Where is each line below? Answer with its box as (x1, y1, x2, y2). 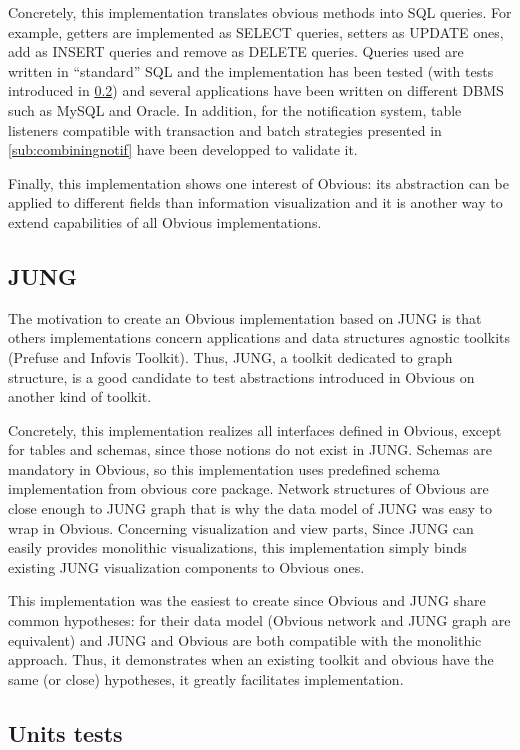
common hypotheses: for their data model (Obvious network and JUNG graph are (8, 610, 511, 631)
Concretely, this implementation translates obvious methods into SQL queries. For (8, 2, 512, 22)
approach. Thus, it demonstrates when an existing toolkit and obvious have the (8, 649, 494, 670)
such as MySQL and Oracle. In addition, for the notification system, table (8, 99, 462, 120)
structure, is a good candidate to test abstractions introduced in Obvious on (8, 366, 475, 387)
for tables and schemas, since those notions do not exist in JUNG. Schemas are (8, 439, 492, 460)
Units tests (8, 717, 123, 748)
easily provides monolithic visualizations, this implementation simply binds (8, 537, 467, 558)
